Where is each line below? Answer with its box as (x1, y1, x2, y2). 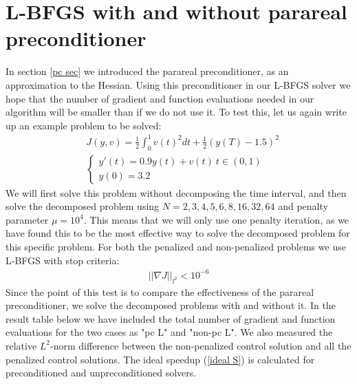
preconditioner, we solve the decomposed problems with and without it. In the (6, 298, 336, 312)
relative (6, 338, 37, 352)
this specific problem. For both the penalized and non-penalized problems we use (6, 239, 346, 254)
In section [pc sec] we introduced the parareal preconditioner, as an (6, 64, 289, 78)
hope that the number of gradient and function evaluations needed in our (6, 91, 314, 105)
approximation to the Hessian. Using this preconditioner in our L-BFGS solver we (6, 77, 351, 92)
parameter (6, 212, 49, 226)
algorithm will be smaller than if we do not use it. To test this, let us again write (6, 105, 347, 119)
